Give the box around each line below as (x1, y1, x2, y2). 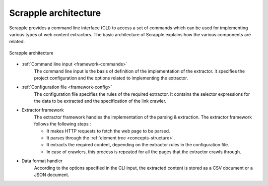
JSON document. (34, 172, 69, 178)
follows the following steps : (34, 121, 91, 127)
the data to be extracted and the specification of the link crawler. (34, 98, 166, 104)
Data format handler (21, 158, 63, 164)
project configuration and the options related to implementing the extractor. (34, 75, 188, 81)
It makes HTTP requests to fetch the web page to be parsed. (46, 128, 171, 134)
